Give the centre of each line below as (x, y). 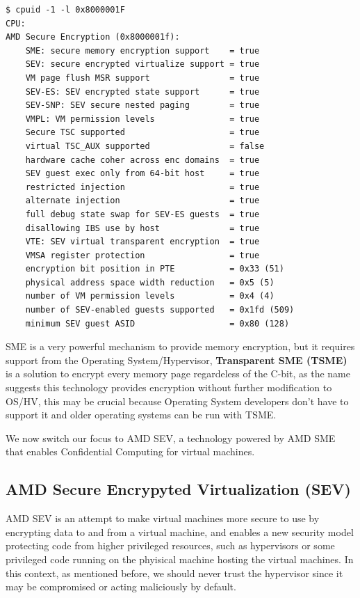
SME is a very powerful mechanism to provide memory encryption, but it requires (180, 346)
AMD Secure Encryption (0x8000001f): (93, 37)
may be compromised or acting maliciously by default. (121, 587)
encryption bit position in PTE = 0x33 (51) (155, 269)
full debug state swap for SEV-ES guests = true (142, 214)
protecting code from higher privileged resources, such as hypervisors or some (170, 545)
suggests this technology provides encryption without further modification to (169, 387)
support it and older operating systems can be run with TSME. (141, 415)
